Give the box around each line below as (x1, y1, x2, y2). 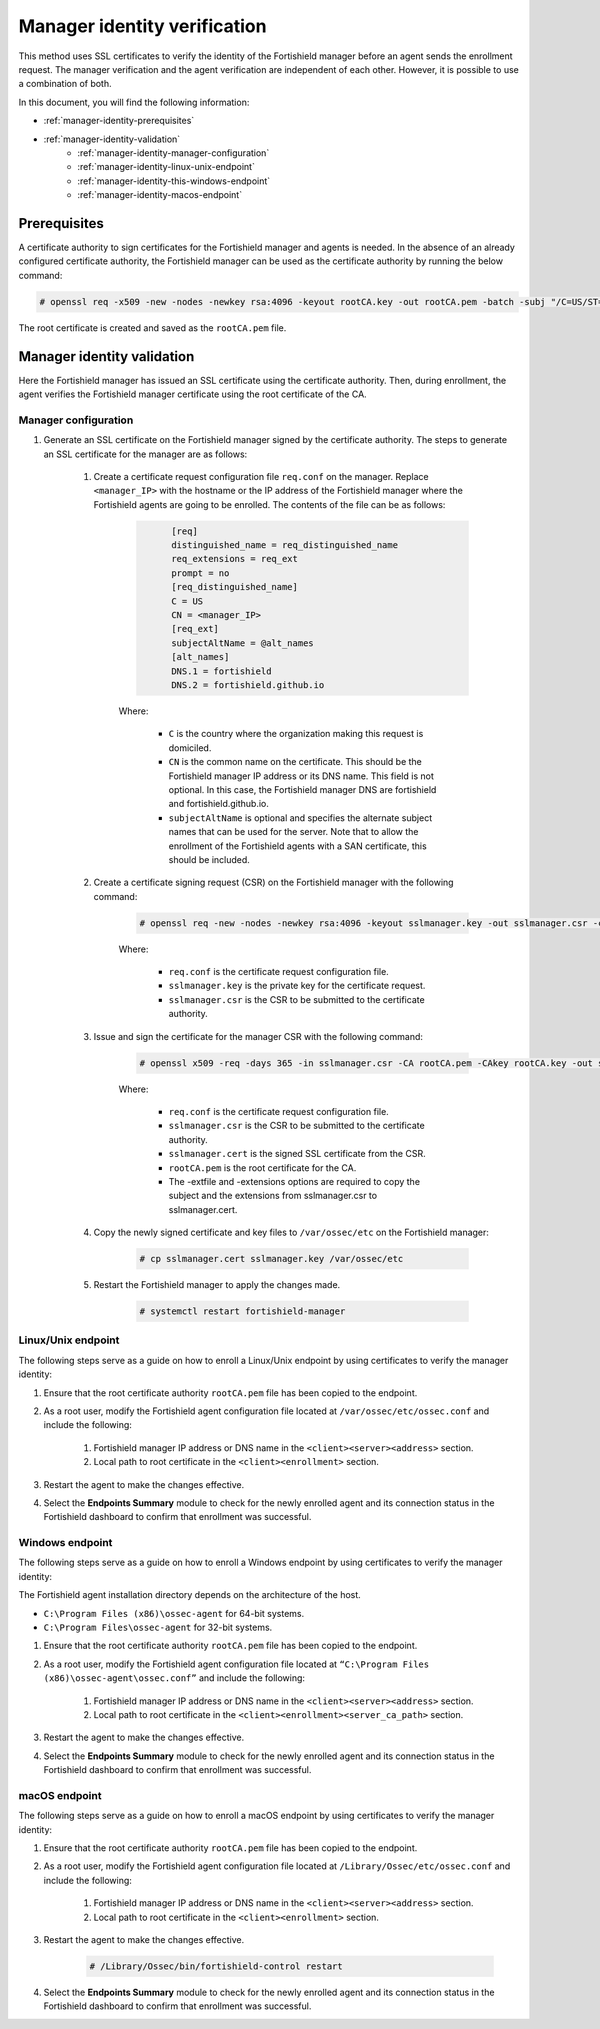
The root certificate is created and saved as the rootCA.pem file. (18, 321, 287, 334)
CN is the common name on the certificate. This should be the (168, 756, 422, 768)
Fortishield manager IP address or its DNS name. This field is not (168, 770, 434, 782)
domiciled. (168, 741, 212, 754)
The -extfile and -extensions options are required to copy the (168, 1175, 420, 1187)
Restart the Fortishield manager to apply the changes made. (93, 1279, 341, 1291)
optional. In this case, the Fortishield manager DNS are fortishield (168, 783, 437, 795)
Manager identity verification (18, 15, 267, 37)
